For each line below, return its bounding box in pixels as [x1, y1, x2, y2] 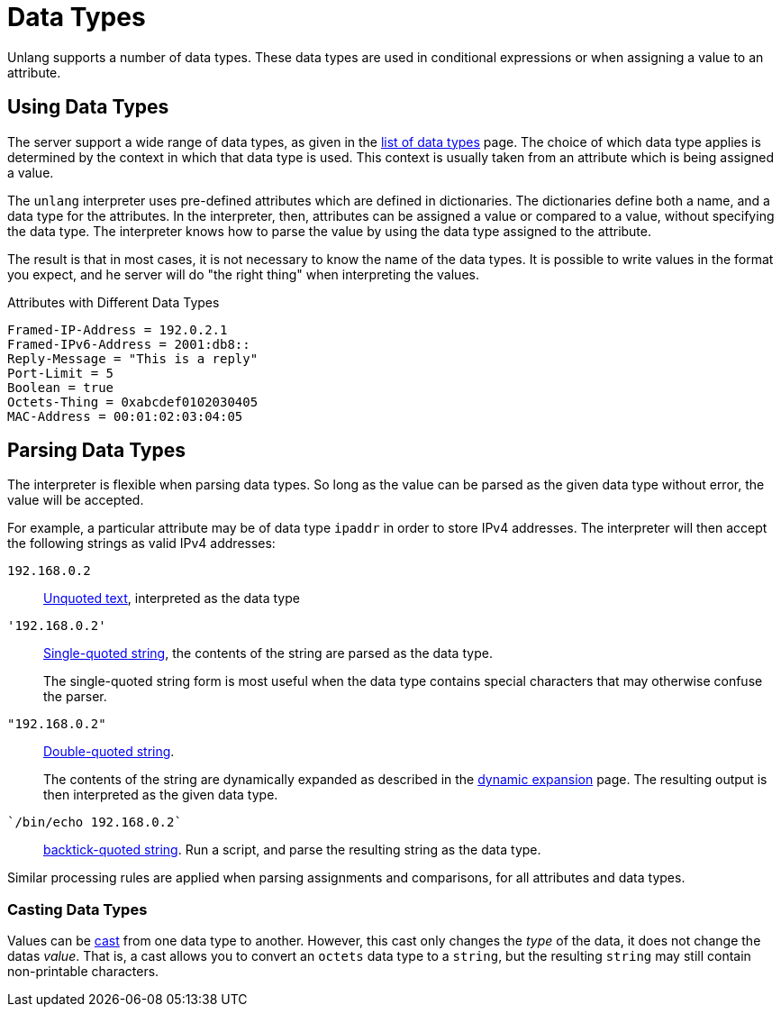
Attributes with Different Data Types [7, 294, 220, 310]
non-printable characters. [7, 964, 159, 980]
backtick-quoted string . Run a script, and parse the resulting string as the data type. [43, 842, 541, 858]
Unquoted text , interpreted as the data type [43, 590, 300, 607]
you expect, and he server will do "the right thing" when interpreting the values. [7, 266, 479, 282]
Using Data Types [7, 96, 169, 119]
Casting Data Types [7, 900, 148, 918]
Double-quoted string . [43, 744, 175, 760]
